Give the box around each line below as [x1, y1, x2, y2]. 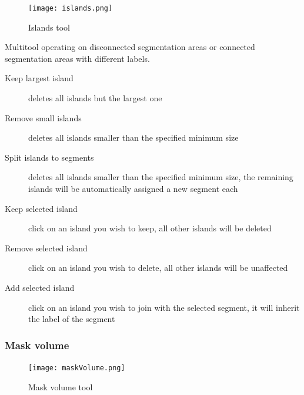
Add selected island [5, 281, 75, 293]
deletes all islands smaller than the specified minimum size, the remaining [28, 171, 293, 183]
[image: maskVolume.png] [28, 363, 125, 372]
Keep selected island [5, 202, 78, 214]
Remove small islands [5, 111, 82, 124]
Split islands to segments [5, 151, 94, 163]
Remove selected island [5, 241, 88, 254]
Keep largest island [5, 72, 74, 84]
